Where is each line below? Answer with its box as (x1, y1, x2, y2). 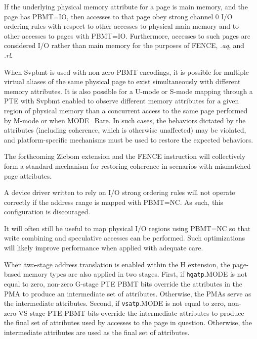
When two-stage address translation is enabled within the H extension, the (4, 259, 230, 269)
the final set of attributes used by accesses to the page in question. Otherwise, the (4, 317, 252, 328)
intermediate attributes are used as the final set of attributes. (4, 327, 190, 337)
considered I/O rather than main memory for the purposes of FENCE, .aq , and (4, 40, 245, 50)
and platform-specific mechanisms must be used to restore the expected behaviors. (4, 134, 253, 145)
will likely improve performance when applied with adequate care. (4, 242, 203, 253)
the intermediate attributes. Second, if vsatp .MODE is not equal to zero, (4, 298, 226, 308)
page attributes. (4, 170, 52, 181)
